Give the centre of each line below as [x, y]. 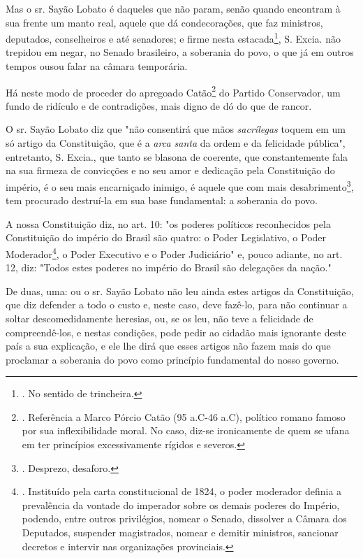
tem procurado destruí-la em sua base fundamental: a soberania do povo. [162, 200]
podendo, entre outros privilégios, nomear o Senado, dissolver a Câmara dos [184, 518]
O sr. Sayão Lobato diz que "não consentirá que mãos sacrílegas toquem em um [176, 129]
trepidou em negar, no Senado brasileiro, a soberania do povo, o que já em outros [180, 52]
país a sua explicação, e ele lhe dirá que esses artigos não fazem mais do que [168, 346]
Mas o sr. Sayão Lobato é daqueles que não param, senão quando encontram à [173, 8]
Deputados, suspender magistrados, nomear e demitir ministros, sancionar [180, 532]
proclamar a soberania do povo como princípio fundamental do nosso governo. [172, 359]
